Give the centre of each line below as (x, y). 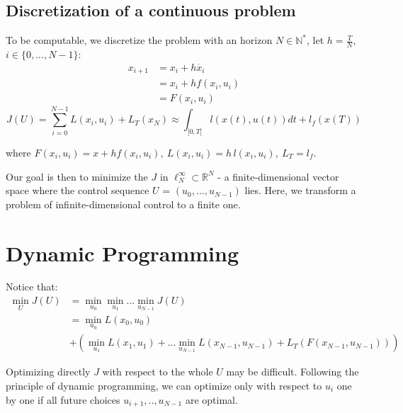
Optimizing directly (48, 372)
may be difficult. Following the (293, 372)
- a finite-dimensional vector (278, 176)
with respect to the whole (158, 372)
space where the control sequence (78, 190)
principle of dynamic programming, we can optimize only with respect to (164, 386)
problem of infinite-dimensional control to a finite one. (123, 204)
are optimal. (211, 399)
